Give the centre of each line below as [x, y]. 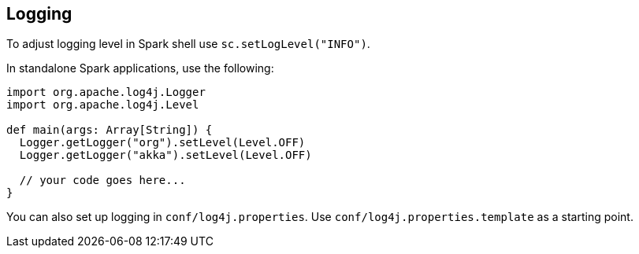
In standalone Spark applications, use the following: [140, 68]
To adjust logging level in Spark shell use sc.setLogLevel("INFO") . [188, 44]
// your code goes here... [102, 180]
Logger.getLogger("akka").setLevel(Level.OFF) [165, 155]
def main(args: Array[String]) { [110, 130]
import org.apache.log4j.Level [103, 105]
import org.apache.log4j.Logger [106, 92]
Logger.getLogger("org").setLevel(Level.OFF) [162, 143]
